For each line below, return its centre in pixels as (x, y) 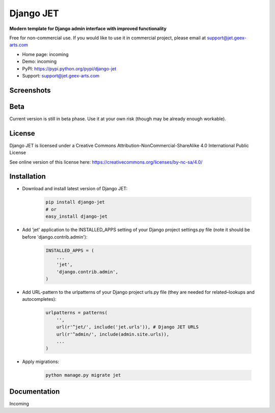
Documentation (35, 391)
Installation (28, 177)
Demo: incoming (39, 62)
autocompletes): (39, 299)
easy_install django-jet (77, 216)
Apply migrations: (41, 362)
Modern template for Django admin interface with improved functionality (88, 29)
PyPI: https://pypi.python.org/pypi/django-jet (69, 68)
